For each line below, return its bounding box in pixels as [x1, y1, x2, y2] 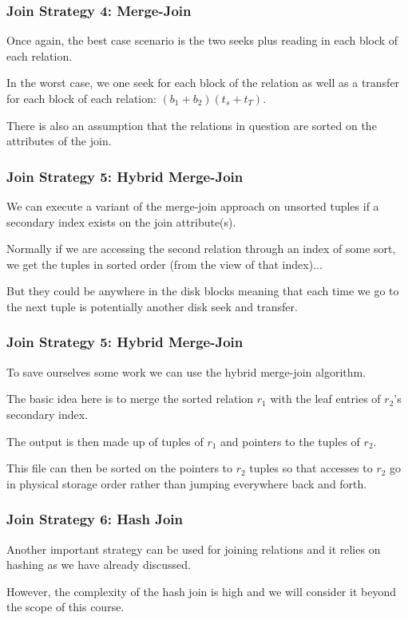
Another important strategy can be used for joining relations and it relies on [6, 540, 381, 557]
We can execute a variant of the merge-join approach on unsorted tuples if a [6, 198, 379, 214]
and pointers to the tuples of [220, 432, 360, 449]
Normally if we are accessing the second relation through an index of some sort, [6, 240, 396, 257]
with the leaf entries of [270, 390, 381, 407]
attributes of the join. [6, 132, 112, 149]
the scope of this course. [6, 598, 125, 615]
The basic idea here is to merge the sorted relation [6, 390, 254, 407]
